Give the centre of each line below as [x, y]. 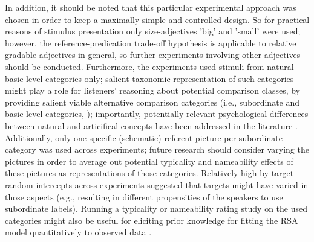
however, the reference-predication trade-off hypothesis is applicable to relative [151, 43]
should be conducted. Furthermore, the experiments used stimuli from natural [149, 66]
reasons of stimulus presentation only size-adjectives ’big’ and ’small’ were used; [153, 31]
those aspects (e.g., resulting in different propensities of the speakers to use [144, 196]
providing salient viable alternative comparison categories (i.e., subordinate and [152, 102]
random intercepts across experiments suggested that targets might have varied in [157, 184]
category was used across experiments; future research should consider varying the [157, 149]
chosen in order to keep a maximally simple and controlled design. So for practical [157, 19]
